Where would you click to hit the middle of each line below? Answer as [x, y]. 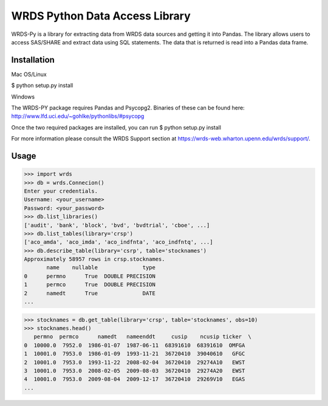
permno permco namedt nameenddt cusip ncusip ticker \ [143, 337]
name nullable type [101, 268]
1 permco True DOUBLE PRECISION [90, 285]
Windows [23, 97]
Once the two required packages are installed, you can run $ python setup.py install [116, 127]
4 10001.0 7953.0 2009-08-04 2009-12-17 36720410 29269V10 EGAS [135, 379]
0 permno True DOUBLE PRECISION [90, 276]
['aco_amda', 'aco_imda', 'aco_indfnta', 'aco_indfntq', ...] [118, 242]
